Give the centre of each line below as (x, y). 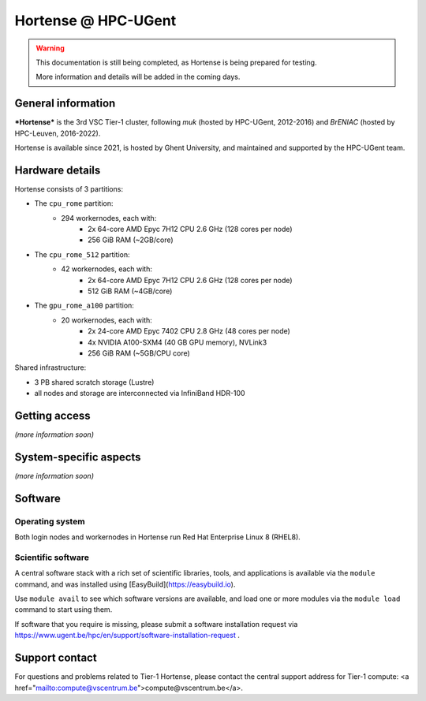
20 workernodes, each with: (107, 320)
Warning (50, 48)
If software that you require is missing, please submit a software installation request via (156, 624)
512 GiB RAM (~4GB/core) (130, 291)
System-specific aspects (78, 457)
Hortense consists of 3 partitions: (69, 188)
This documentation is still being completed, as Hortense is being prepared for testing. (176, 62)
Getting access (52, 415)
